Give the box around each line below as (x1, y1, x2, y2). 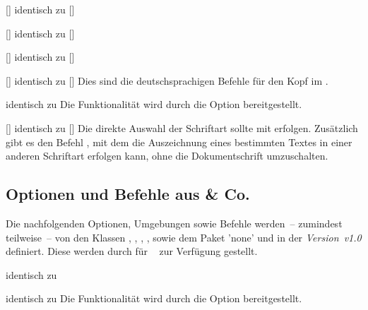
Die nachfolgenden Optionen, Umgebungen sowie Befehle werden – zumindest (6, 215, 343, 230)
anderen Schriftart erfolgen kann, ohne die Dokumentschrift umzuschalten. (6, 148, 328, 163)
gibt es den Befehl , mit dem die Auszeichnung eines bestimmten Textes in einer (6, 134, 352, 149)
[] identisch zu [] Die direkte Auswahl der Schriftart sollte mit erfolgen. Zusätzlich (6, 120, 358, 135)
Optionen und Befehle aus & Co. (6, 183, 250, 205)
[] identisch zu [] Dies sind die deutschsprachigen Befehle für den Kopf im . (6, 73, 328, 88)
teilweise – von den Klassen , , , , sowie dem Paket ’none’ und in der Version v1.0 (6, 229, 362, 244)
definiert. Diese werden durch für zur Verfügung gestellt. (6, 244, 258, 258)
